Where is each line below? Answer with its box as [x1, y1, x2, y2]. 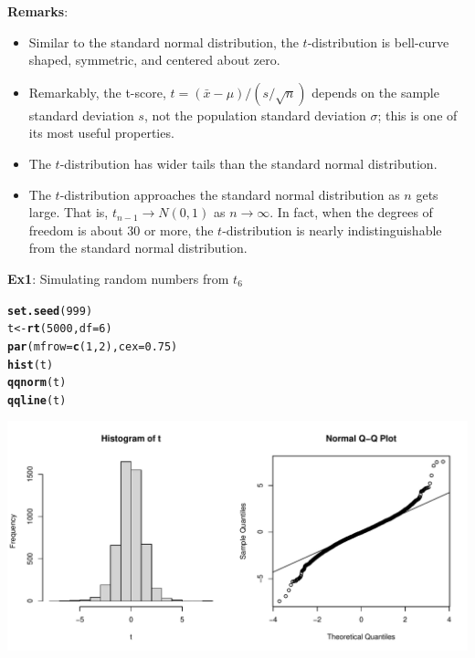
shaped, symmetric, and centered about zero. [28, 50, 280, 69]
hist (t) [7, 358, 54, 371]
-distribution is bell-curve [307, 32, 449, 51]
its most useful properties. [28, 123, 174, 142]
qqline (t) [7, 393, 67, 407]
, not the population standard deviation [143, 105, 366, 124]
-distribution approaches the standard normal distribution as [59, 184, 400, 204]
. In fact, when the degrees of [269, 203, 433, 222]
